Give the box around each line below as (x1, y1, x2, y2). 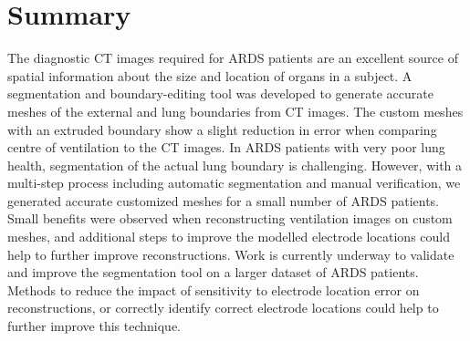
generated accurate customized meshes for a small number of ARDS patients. (7, 191, 439, 210)
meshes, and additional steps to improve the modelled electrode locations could (7, 227, 451, 246)
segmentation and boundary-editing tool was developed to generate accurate (7, 84, 433, 103)
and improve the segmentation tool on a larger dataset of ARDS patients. (7, 263, 419, 282)
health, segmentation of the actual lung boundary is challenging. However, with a (7, 155, 463, 174)
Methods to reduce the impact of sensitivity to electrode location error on (7, 280, 420, 299)
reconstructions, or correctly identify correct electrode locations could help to (7, 298, 439, 317)
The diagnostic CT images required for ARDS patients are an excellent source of (7, 48, 458, 67)
